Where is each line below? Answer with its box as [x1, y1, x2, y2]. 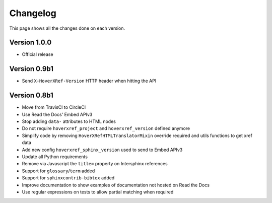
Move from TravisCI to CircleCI [22, 104, 86, 110]
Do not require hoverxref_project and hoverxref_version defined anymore [22, 125, 190, 131]
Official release [22, 51, 53, 57]
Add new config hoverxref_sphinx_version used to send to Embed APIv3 [22, 147, 183, 153]
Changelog [9, 8, 56, 19]
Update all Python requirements [22, 154, 88, 160]
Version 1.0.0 [9, 38, 52, 47]
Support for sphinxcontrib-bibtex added [22, 175, 115, 181]
